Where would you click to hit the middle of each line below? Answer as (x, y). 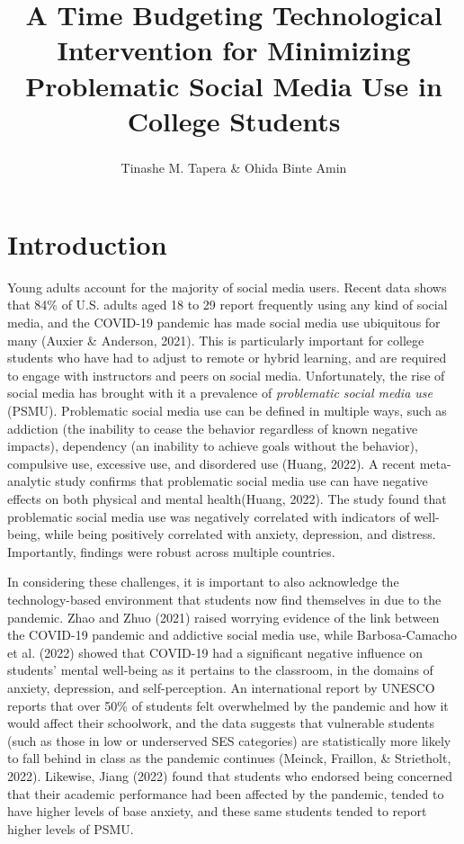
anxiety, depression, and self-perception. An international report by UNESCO (221, 687)
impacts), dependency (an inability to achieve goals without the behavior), (213, 446)
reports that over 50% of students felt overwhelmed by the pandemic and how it (228, 705)
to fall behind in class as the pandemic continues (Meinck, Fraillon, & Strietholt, (229, 758)
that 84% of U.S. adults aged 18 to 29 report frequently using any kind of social (228, 305)
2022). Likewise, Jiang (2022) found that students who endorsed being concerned (230, 775)
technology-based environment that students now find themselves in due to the (224, 599)
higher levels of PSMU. (71, 828)
